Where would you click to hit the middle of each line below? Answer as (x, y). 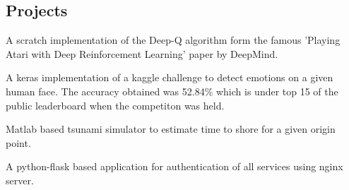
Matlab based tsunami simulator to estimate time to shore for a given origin (171, 129)
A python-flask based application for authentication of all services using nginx (174, 166)
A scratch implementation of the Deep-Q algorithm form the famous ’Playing (173, 40)
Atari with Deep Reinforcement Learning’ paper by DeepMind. (142, 53)
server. (20, 180)
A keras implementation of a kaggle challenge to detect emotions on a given (170, 77)
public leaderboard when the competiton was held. (115, 105)
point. (18, 142)
